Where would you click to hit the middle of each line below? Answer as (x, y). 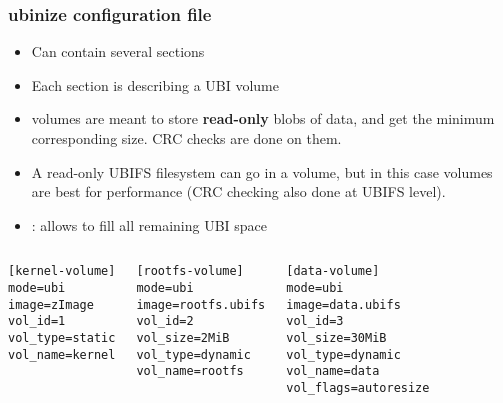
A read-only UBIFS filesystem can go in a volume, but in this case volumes (262, 171)
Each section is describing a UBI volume (155, 84)
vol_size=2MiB (183, 338)
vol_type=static (62, 338)
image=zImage (51, 304)
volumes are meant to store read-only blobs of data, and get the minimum (263, 118)
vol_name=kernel (62, 354)
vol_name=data (333, 371)
